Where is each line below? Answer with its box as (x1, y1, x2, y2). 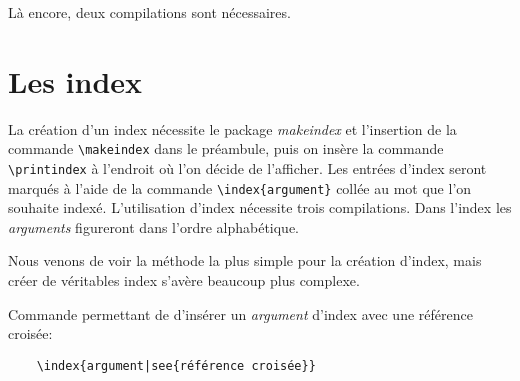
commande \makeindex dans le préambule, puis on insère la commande (8, 138, 444, 159)
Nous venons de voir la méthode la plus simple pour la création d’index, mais (8, 250, 482, 271)
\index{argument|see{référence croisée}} (36, 358, 316, 373)
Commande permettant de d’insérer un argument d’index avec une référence (8, 303, 473, 324)
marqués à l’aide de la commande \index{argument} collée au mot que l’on (8, 177, 472, 198)
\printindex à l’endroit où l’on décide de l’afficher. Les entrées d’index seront (8, 157, 487, 178)
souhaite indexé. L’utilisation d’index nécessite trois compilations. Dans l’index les (8, 197, 512, 218)
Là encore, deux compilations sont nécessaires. (8, 2, 291, 22)
